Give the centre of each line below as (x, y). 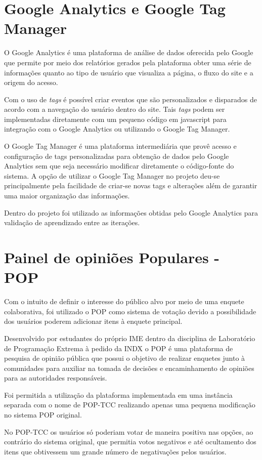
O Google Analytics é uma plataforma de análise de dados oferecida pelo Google (129, 52)
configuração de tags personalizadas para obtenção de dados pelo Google (117, 156)
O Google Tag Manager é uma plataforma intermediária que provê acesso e (120, 146)
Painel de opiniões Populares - (112, 257)
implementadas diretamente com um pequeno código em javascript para (115, 119)
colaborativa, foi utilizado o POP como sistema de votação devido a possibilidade (130, 311)
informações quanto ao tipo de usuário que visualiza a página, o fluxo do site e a (129, 72)
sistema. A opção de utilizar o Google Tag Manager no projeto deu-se (112, 175)
